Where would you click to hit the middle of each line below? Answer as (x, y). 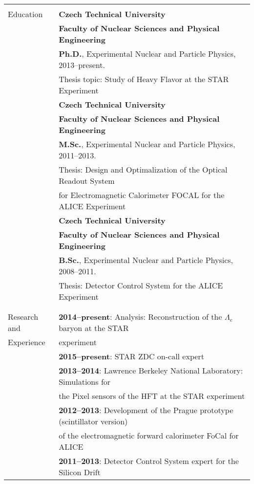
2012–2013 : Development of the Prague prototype (146, 410)
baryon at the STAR (94, 328)
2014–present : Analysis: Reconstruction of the (140, 317)
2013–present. (82, 65)
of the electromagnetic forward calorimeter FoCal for (149, 435)
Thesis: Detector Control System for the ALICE (141, 285)
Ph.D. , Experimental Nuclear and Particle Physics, (147, 54)
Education (25, 14)
